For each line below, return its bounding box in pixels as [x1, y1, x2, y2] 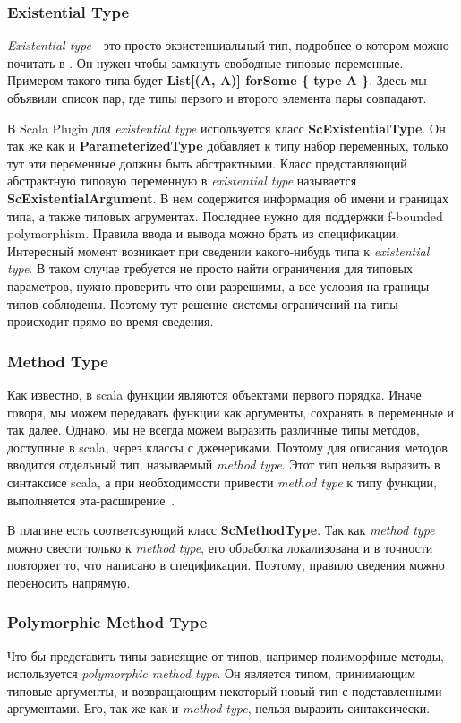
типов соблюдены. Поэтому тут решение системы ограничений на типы [7, 294, 398, 313]
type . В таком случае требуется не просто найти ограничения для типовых [7, 259, 413, 278]
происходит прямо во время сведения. [7, 312, 214, 331]
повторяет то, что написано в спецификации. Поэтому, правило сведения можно [7, 555, 445, 574]
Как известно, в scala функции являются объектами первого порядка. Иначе [7, 384, 422, 403]
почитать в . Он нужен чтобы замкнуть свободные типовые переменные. [7, 53, 404, 72]
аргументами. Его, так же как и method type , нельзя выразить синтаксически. [7, 699, 431, 718]
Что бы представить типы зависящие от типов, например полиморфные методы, [7, 646, 444, 665]
